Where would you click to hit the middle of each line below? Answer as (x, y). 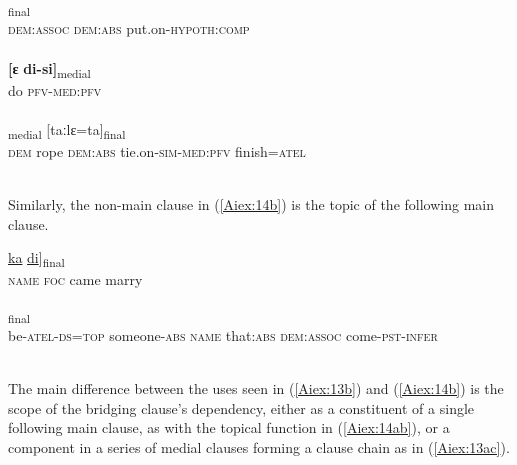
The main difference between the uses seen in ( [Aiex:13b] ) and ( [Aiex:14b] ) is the (256, 388)
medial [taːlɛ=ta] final (67, 130)
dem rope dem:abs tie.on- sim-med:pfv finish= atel (157, 150)
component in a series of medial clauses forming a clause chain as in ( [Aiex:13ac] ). (259, 446)
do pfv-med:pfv (55, 89)
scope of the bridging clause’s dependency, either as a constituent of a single (241, 407)
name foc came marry (75, 279)
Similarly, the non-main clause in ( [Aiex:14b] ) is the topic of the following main (251, 204)
